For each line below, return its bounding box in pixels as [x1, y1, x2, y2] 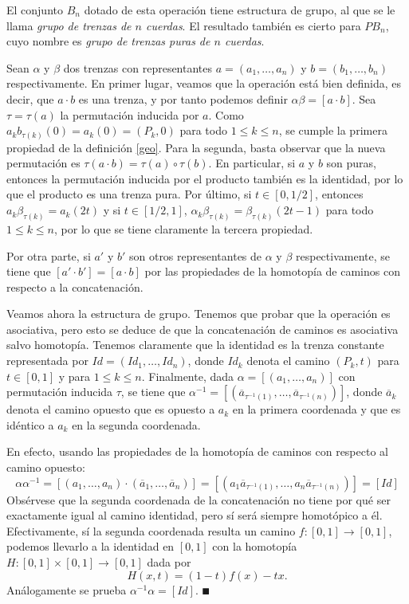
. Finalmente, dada [141, 367, 234, 384]
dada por [147, 554, 191, 570]
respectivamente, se [296, 247, 390, 264]
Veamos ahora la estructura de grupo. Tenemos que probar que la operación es [6, 305, 391, 322]
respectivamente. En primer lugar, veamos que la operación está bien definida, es [6, 75, 401, 92]
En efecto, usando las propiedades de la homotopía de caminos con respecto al [6, 443, 388, 460]
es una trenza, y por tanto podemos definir [78, 90, 288, 107]
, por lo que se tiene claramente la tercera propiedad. [54, 220, 313, 237]
